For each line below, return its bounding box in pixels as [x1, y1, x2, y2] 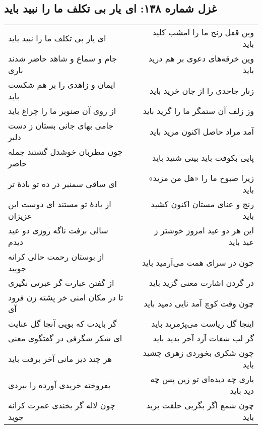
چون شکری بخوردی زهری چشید [143, 347, 254, 359]
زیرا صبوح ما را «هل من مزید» [148, 172, 254, 184]
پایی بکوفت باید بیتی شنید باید [152, 151, 254, 163]
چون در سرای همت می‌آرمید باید [142, 256, 254, 268]
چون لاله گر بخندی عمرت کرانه [8, 399, 115, 411]
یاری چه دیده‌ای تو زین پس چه [150, 373, 254, 385]
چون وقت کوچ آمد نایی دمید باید [144, 297, 254, 309]
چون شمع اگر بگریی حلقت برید [146, 399, 254, 411]
